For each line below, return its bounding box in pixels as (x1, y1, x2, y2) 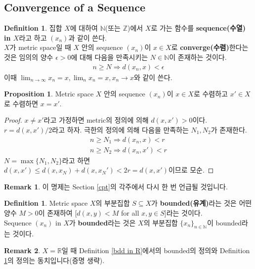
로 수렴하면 (4, 98, 39, 108)
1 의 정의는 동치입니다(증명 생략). (4, 255, 105, 265)
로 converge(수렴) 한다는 (171, 42, 249, 52)
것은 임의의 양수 (4, 51, 53, 62)
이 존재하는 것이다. (169, 51, 227, 62)
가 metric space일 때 (9, 42, 71, 52)
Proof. (4, 115, 22, 125)
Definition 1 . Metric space (4, 198, 88, 208)
